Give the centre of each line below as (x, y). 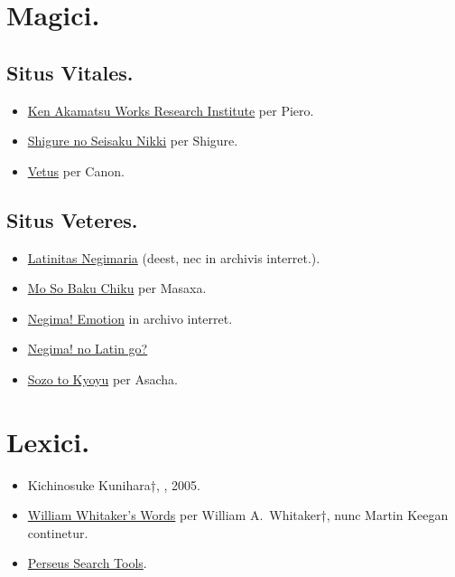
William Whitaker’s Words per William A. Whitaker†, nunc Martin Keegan (238, 515)
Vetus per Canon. (76, 170)
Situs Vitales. (70, 72)
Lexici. (48, 441)
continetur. (58, 532)
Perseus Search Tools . (87, 563)
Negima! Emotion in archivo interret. (130, 318)
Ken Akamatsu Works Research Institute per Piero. (171, 110)
